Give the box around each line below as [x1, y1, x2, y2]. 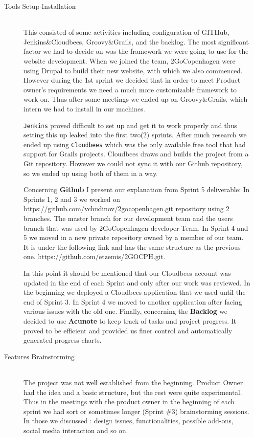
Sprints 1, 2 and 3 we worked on [23, 194, 120, 204]
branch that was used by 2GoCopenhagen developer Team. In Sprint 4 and [23, 222, 248, 233]
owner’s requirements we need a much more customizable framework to [23, 84, 237, 94]
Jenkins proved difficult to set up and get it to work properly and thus [23, 120, 237, 130]
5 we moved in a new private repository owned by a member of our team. [23, 232, 244, 242]
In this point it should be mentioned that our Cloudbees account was [23, 267, 231, 278]
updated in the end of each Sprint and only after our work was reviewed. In [23, 277, 251, 287]
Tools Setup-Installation [4, 1, 76, 11]
